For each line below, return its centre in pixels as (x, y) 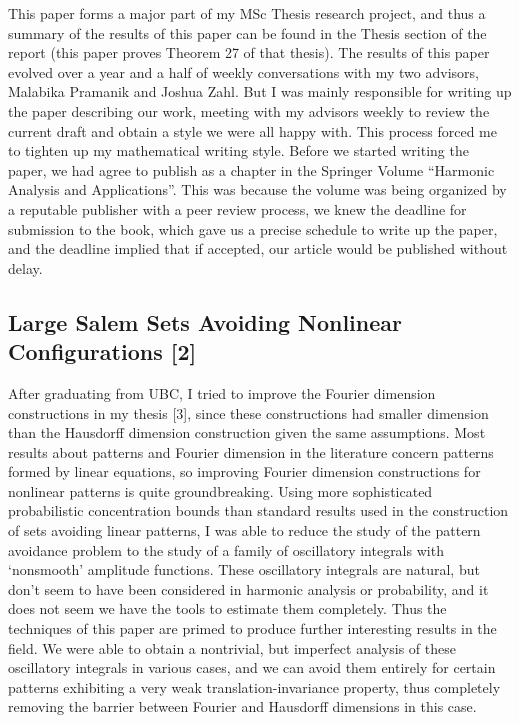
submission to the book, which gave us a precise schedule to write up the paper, (253, 228)
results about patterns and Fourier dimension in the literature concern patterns (251, 451)
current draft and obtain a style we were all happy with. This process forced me (252, 130)
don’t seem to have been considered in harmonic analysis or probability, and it (248, 588)
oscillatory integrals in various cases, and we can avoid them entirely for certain (252, 667)
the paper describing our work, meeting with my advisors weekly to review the (249, 110)
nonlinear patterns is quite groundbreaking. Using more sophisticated (220, 490)
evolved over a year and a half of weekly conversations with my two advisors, (243, 71)
